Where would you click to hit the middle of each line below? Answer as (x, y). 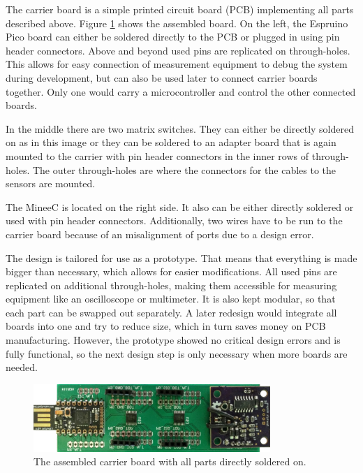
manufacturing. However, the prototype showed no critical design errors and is (173, 340)
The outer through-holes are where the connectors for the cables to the (184, 169)
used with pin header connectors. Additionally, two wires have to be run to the (174, 220)
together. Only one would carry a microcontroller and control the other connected (181, 91)
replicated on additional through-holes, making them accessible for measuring (171, 285)
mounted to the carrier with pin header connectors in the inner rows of (157, 155)
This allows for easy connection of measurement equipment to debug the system (177, 64)
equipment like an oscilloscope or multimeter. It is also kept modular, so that (171, 299)
